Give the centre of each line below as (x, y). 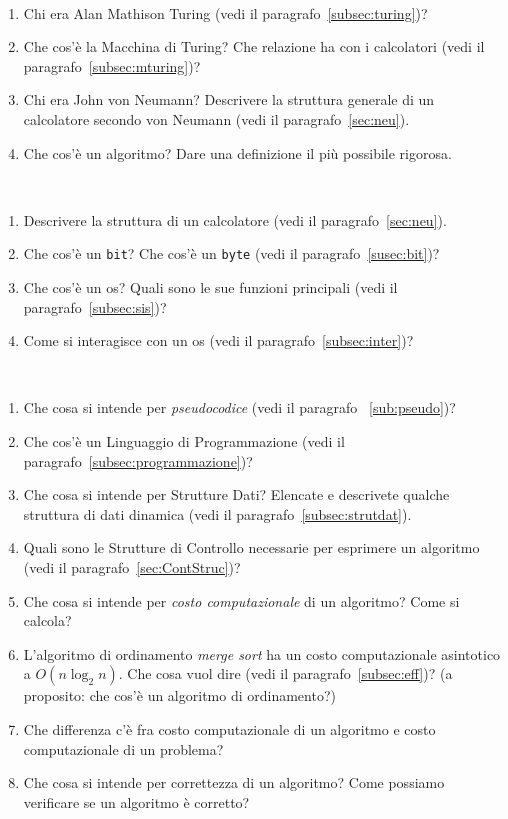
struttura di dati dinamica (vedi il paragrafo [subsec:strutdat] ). (217, 513)
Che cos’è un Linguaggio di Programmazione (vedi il (184, 440)
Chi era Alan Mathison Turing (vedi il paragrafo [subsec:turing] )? (225, 12)
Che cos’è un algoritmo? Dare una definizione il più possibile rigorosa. (237, 152)
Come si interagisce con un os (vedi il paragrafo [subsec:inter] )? (218, 340)
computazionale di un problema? (123, 748)
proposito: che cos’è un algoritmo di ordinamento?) (179, 695)
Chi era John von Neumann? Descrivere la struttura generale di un (229, 99)
